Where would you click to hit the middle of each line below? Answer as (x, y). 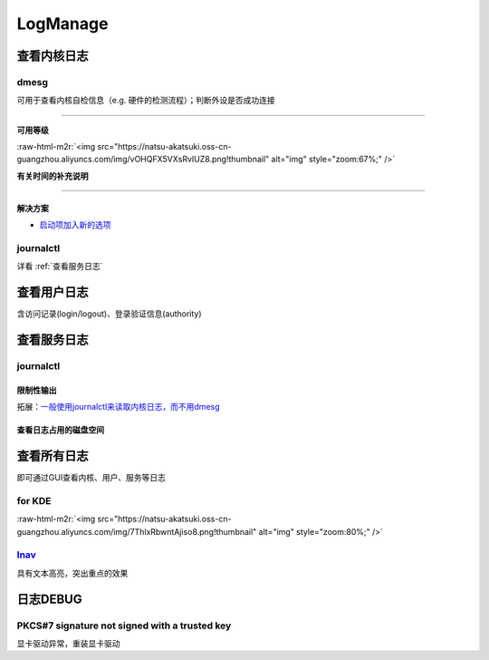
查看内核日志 (53, 56)
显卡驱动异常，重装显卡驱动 (68, 644)
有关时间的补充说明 (53, 176)
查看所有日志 (53, 456)
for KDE (34, 500)
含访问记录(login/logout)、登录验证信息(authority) (110, 314)
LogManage (62, 24)
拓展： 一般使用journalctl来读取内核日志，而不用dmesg (119, 407)
